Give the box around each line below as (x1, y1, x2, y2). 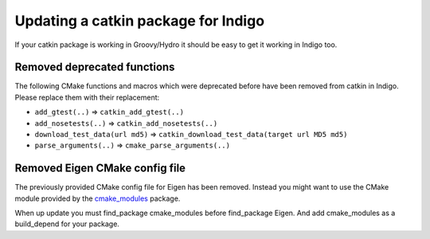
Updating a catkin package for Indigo (14, 12, 265, 29)
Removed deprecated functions (14, 61, 175, 74)
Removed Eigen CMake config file (14, 162, 186, 175)
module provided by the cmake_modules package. (14, 194, 181, 203)
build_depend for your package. (14, 219, 119, 229)
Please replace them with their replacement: (14, 92, 160, 102)
